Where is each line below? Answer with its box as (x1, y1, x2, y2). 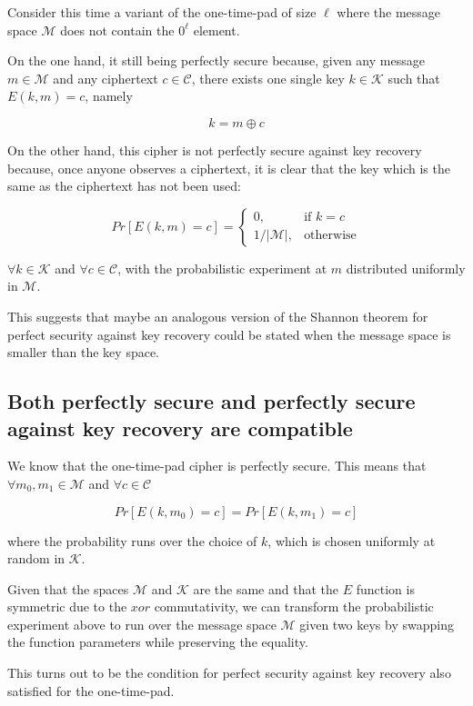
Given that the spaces (7, 579, 129, 598)
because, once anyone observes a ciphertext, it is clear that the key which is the (7, 158, 450, 177)
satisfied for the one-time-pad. (7, 681, 175, 700)
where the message (337, 3, 441, 21)
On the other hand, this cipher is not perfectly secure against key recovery (7, 140, 422, 159)
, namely (85, 86, 133, 105)
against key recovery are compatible (7, 413, 353, 442)
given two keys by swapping (299, 614, 454, 633)
